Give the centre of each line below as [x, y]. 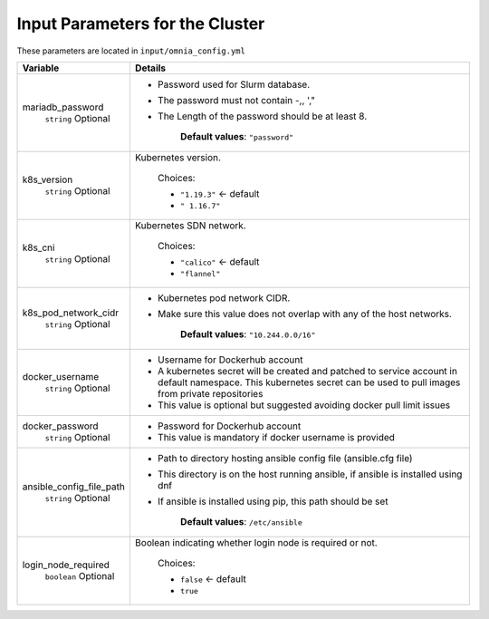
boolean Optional [80, 576]
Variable [41, 68]
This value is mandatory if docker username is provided [276, 437]
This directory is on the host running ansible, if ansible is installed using [310, 474]
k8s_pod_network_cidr [71, 313]
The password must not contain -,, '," [236, 100]
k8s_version [48, 179]
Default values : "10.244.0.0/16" [248, 334]
